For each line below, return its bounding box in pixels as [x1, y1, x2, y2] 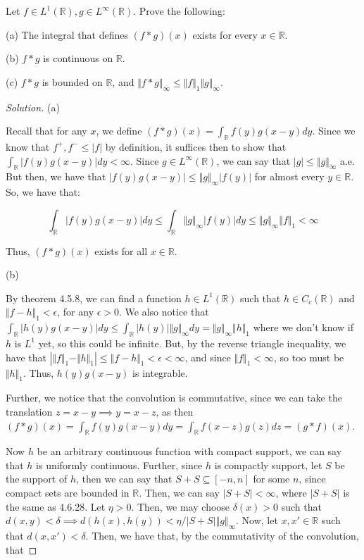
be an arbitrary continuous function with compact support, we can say [37, 444, 342, 459]
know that [6, 139, 50, 154]
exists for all [94, 243, 148, 258]
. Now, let [236, 513, 278, 528]
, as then [156, 404, 194, 418]
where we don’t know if [253, 320, 354, 335]
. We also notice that [119, 304, 209, 319]
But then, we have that [6, 169, 106, 184]
